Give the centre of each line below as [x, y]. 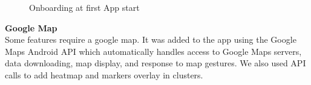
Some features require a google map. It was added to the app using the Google [151, 39]
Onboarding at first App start [84, 7]
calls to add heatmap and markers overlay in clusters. [104, 74]
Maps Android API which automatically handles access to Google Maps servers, [153, 51]
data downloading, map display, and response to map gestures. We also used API [155, 63]
